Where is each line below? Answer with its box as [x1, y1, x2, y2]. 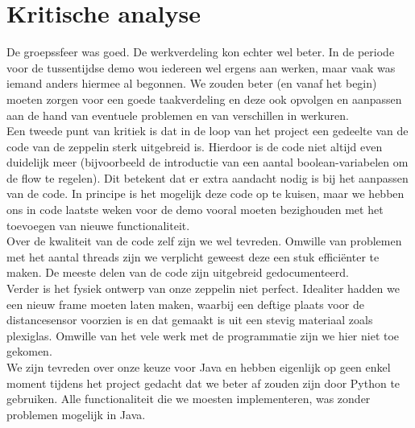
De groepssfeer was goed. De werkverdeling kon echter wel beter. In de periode [6, 43, 395, 60]
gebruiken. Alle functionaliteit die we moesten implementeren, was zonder [6, 390, 371, 407]
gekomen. [6, 343, 52, 360]
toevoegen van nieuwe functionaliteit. [6, 216, 190, 233]
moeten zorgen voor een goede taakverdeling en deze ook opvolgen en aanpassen [6, 90, 402, 107]
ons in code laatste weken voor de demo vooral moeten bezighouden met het [6, 201, 384, 218]
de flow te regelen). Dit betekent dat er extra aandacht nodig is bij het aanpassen [6, 169, 409, 186]
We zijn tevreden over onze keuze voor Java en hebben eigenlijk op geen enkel [6, 359, 391, 375]
